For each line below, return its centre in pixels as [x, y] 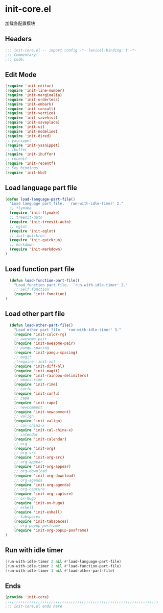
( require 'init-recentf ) [30, 164]
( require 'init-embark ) [29, 104]
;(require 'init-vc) [35, 361]
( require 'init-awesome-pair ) [45, 344]
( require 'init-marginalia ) [34, 95]
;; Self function [32, 290]
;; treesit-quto [26, 217]
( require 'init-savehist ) [31, 118]
